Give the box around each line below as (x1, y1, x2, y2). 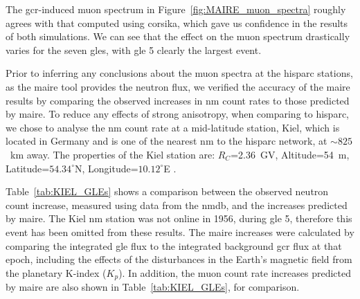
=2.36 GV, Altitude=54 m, (231, 147, 350, 161)
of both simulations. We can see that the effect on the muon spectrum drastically (6, 29, 350, 44)
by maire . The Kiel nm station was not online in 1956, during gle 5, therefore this (6, 211, 352, 226)
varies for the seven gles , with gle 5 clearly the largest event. (6, 42, 262, 57)
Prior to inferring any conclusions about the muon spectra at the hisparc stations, (6, 66, 353, 80)
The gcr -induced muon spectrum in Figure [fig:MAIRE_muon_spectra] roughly (6, 2, 346, 16)
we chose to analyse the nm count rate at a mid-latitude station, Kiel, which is (6, 120, 340, 134)
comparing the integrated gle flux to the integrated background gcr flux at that (6, 238, 342, 253)
